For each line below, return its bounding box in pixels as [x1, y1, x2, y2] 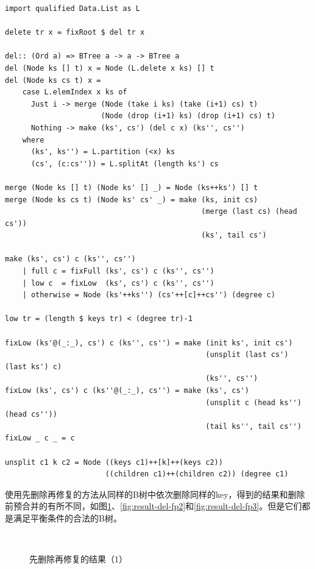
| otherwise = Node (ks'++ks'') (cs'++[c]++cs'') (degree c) [22, 291, 275, 300]
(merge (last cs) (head [201, 207, 297, 216]
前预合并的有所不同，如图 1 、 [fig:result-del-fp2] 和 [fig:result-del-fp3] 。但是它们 [5, 500, 302, 512]
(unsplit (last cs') [205, 350, 289, 359]
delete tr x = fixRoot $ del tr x [5, 28, 145, 37]
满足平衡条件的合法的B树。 [13, 511, 122, 524]
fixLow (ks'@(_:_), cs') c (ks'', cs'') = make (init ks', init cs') [5, 338, 293, 347]
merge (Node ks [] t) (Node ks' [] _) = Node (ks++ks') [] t [5, 183, 258, 192]
